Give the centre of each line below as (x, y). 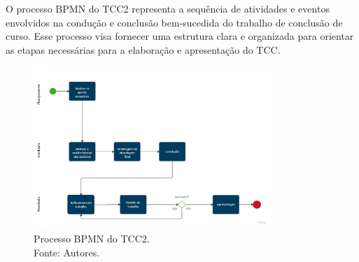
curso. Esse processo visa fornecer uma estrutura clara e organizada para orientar (180, 36)
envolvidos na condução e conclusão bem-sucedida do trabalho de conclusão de (174, 22)
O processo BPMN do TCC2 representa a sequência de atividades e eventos (168, 8)
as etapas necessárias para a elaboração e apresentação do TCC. (143, 49)
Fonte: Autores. (67, 252)
